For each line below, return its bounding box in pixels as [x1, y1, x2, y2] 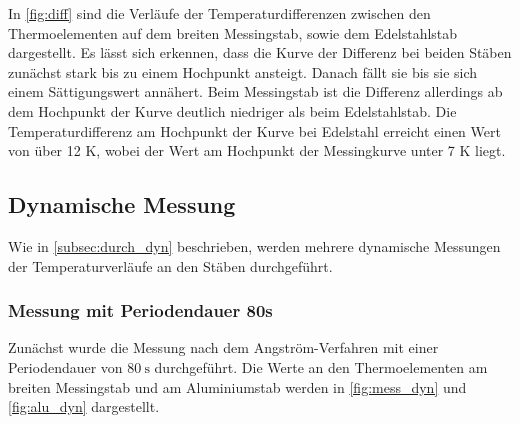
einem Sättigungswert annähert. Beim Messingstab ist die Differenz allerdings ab [8, 81, 503, 102]
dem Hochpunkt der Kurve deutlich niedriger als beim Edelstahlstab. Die [8, 100, 457, 121]
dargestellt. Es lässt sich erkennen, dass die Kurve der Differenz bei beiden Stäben [8, 42, 512, 63]
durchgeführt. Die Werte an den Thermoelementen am [154, 356, 488, 377]
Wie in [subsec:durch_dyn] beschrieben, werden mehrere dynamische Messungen [8, 235, 501, 256]
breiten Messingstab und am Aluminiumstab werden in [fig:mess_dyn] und [8, 376, 467, 397]
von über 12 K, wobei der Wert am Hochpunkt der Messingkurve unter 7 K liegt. [8, 140, 506, 161]
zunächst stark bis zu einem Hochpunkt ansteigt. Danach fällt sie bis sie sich [8, 61, 478, 82]
